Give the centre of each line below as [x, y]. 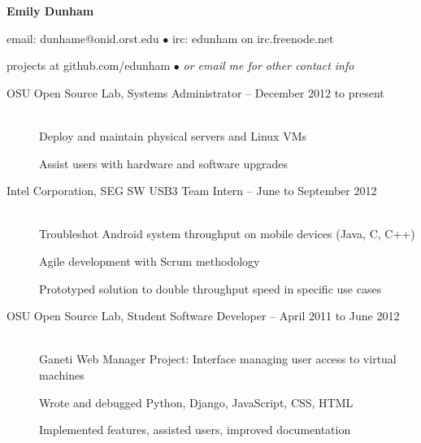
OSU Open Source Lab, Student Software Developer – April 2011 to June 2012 [203, 316]
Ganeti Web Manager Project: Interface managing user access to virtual [218, 359]
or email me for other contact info [269, 65]
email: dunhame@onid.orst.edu [83, 38]
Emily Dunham [50, 11]
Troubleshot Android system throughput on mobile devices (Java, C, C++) [227, 234]
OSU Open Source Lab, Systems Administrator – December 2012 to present [195, 92]
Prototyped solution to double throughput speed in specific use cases [210, 288]
